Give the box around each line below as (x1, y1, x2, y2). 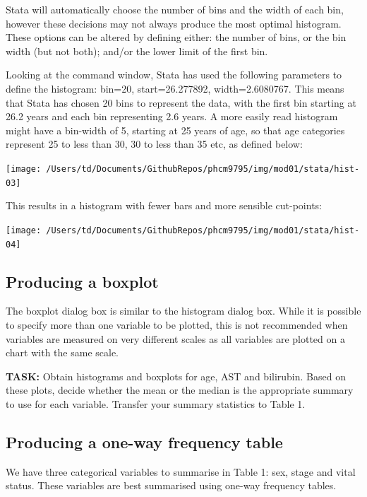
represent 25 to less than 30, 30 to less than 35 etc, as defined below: (6, 136, 303, 151)
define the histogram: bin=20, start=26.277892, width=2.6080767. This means (6, 81, 344, 95)
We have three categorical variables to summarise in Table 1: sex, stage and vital (6, 464, 356, 479)
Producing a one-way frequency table (6, 431, 283, 452)
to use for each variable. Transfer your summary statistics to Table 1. (6, 396, 306, 411)
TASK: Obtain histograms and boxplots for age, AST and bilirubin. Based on (6, 368, 346, 383)
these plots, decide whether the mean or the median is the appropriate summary (6, 382, 354, 397)
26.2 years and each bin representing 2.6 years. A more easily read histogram (6, 109, 338, 124)
